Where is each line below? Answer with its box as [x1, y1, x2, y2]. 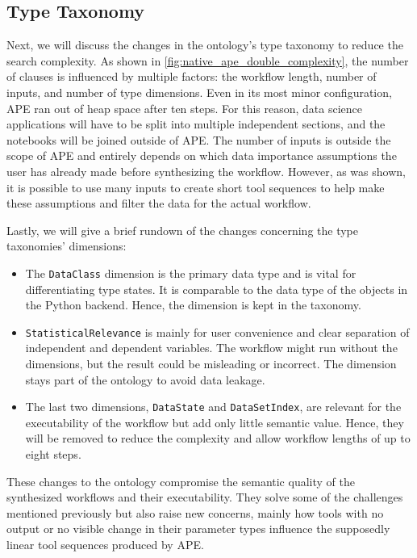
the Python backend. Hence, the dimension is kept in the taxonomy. [25, 296, 361, 313]
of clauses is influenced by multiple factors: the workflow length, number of [6, 68, 377, 85]
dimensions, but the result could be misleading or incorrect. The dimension [25, 355, 397, 372]
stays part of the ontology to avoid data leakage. [25, 371, 265, 388]
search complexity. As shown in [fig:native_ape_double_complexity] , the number [6, 52, 409, 69]
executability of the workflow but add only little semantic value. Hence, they [25, 413, 404, 430]
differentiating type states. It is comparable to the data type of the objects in [25, 280, 408, 297]
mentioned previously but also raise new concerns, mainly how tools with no [6, 504, 384, 521]
